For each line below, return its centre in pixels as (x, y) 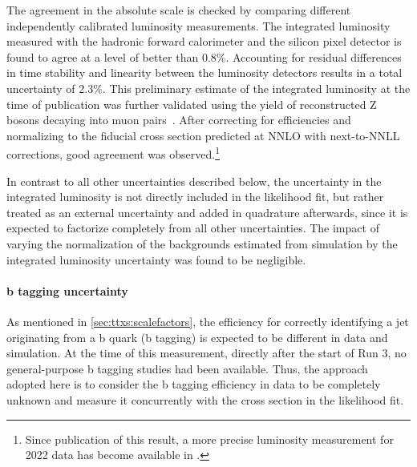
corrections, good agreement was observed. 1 (113, 153)
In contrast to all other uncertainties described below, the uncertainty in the (194, 181)
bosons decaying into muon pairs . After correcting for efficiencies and (179, 120)
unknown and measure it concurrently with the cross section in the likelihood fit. (205, 399)
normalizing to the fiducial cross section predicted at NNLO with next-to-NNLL (203, 135)
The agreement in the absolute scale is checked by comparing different (179, 10)
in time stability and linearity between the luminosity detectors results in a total (204, 72)
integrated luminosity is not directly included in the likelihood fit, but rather (195, 197)
